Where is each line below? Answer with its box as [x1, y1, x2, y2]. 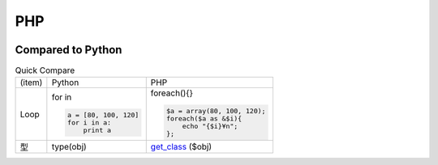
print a [83, 125, 112, 134]
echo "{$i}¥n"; [182, 122, 238, 131]
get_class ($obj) [150, 142, 213, 153]
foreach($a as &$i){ [166, 114, 243, 123]
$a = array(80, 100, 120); [166, 107, 266, 116]
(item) [19, 77, 43, 88]
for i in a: [67, 118, 112, 127]
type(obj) [51, 142, 87, 153]
